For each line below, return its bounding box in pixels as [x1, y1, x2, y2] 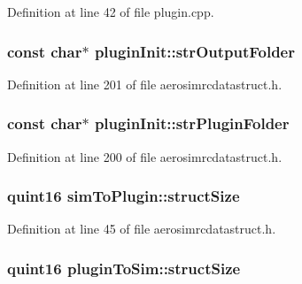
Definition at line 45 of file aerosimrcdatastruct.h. [7, 219, 276, 238]
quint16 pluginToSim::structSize [7, 257, 241, 279]
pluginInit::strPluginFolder [94, 112, 290, 134]
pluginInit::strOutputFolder [94, 40, 295, 62]
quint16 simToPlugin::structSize [7, 185, 240, 207]
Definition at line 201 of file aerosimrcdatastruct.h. [7, 74, 283, 93]
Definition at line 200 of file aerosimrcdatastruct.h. [7, 147, 283, 165]
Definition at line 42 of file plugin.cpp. [7, 3, 214, 20]
